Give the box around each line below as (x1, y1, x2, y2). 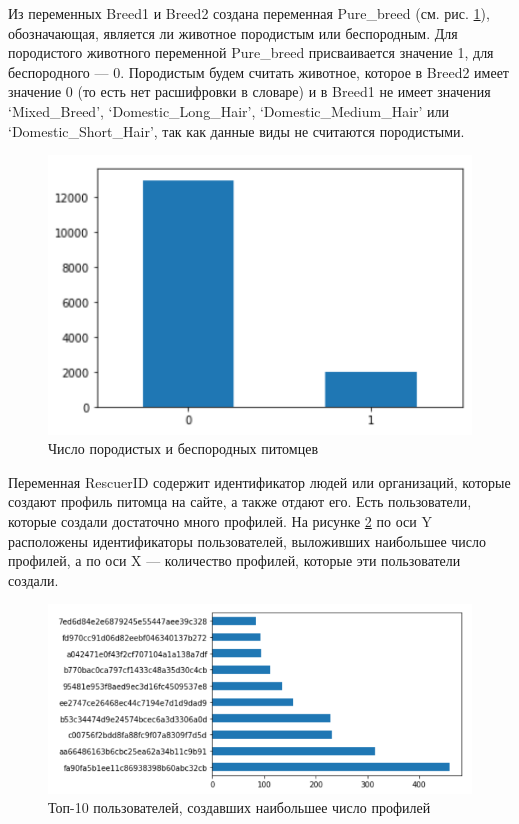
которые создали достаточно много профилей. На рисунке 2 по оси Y (8, 510, 432, 531)
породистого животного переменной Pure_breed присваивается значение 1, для (8, 42, 494, 63)
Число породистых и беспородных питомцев (48, 438, 319, 459)
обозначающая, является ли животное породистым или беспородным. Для (8, 22, 458, 43)
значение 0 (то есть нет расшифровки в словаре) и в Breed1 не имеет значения (8, 81, 491, 102)
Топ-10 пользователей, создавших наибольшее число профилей (48, 797, 431, 818)
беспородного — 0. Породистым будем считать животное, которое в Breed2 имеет (8, 61, 509, 82)
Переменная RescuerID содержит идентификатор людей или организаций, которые (8, 471, 511, 492)
